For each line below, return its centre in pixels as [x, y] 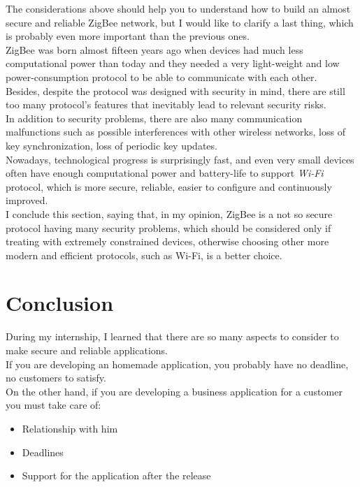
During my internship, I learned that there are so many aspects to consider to [172, 336]
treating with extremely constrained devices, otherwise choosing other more [167, 241]
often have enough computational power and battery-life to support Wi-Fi [165, 173]
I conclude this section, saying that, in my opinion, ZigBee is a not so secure [169, 213]
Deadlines [43, 452]
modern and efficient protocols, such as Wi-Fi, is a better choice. [144, 255]
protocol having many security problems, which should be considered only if [168, 227]
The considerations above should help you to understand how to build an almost [178, 8]
